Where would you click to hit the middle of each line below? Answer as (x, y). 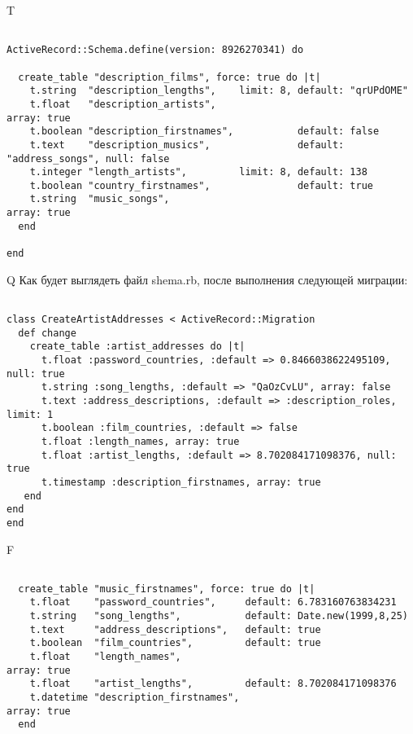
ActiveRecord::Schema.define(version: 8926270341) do (155, 50)
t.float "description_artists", (123, 104)
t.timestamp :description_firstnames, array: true (181, 482)
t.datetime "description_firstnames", (135, 697)
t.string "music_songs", (100, 199)
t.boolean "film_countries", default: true (175, 643)
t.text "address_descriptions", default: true (175, 629)
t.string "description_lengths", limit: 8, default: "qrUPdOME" (219, 91)
